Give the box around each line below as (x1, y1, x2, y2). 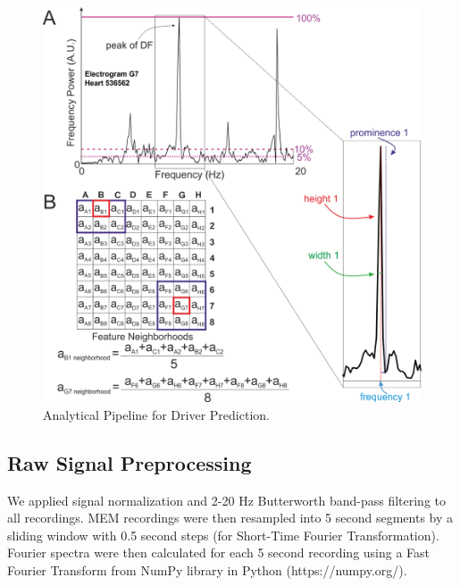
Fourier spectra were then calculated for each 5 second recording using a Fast (7, 543, 431, 562)
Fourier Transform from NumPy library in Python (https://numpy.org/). (7, 560, 407, 579)
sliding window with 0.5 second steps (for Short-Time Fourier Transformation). (7, 525, 439, 544)
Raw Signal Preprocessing (7, 448, 252, 476)
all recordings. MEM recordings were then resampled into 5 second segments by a (7, 508, 454, 527)
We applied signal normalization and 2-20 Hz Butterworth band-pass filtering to (7, 490, 447, 509)
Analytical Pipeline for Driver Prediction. (43, 405, 270, 423)
